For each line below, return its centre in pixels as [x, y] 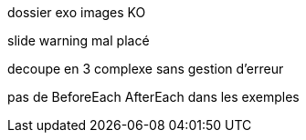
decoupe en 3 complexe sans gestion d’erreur [146, 69]
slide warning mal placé [79, 40]
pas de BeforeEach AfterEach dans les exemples [153, 97]
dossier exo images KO [77, 12]
